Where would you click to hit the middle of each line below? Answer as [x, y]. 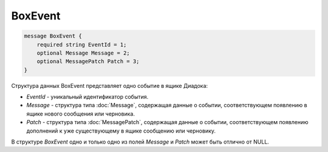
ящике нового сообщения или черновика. [80, 114]
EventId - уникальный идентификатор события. [87, 97]
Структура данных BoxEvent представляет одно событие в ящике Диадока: [110, 85]
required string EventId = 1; [82, 45]
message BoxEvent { [53, 36]
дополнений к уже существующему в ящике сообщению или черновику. [121, 131]
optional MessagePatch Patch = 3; [88, 61]
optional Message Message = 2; [83, 53]
